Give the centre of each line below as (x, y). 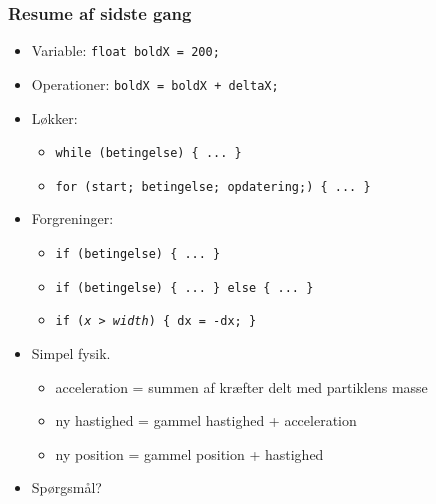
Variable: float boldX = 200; (125, 50)
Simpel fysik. (71, 353)
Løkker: (54, 117)
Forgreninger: (72, 218)
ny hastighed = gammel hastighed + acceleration (206, 420)
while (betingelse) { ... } (148, 153)
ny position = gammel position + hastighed (189, 453)
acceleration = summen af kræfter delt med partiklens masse (241, 386)
